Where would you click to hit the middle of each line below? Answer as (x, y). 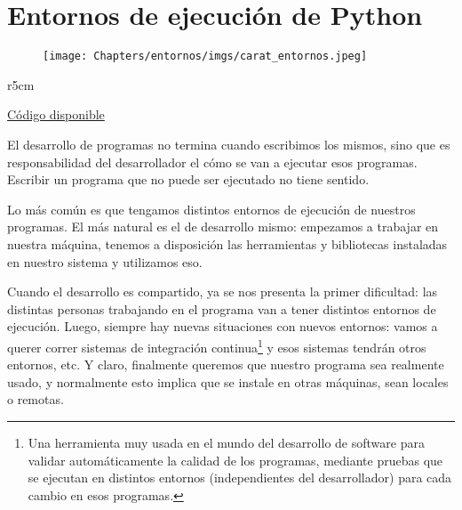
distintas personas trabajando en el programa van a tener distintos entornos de (222, 308)
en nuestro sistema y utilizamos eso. (105, 261)
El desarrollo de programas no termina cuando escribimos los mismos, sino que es (229, 144)
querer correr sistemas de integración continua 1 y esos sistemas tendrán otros (217, 345)
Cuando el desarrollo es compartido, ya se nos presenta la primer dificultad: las (223, 291)
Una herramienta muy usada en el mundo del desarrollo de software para (226, 442)
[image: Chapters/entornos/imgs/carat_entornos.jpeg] (205, 57)
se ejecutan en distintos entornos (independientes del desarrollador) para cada (240, 478)
